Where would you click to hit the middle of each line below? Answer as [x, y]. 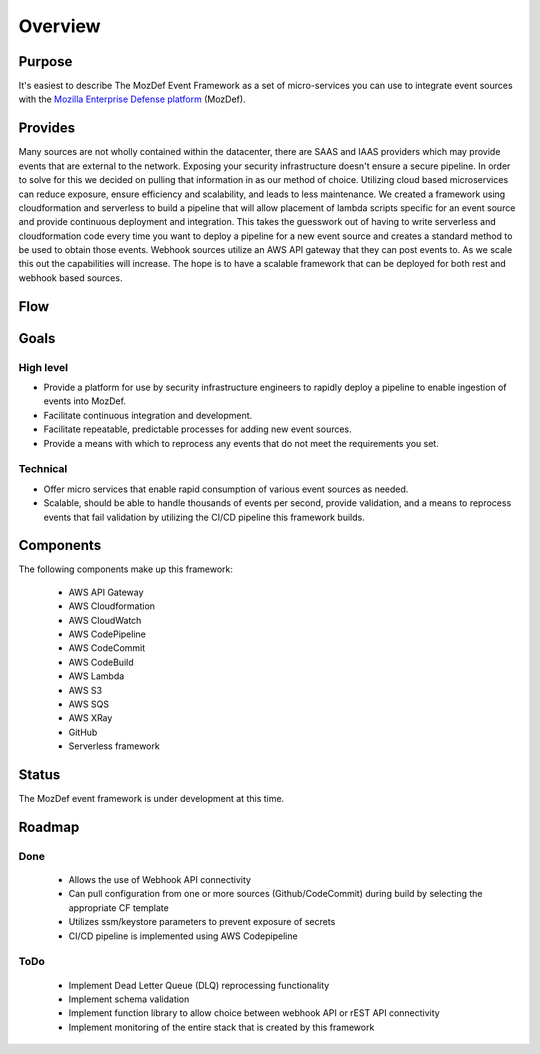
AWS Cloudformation [111, 606]
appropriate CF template [118, 907]
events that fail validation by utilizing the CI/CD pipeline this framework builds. [204, 517]
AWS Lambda [96, 676]
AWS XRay [90, 718]
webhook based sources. [70, 277]
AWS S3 [85, 690]
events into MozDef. [85, 401]
